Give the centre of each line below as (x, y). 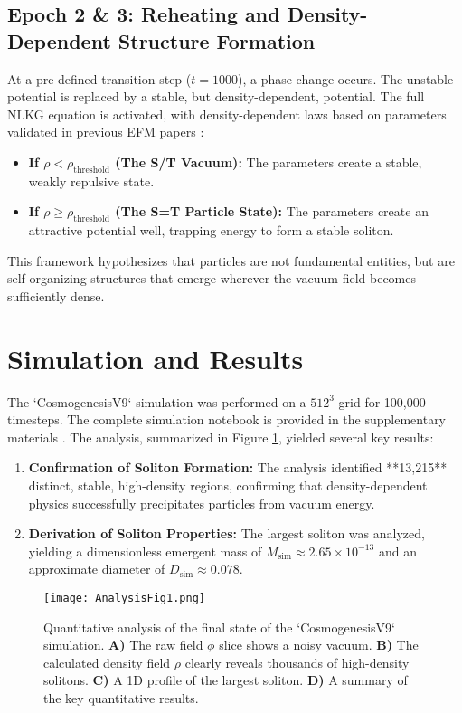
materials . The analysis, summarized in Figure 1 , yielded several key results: (221, 437)
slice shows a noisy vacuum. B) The (319, 645)
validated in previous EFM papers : (106, 132)
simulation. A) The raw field (123, 645)
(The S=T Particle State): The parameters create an (272, 211)
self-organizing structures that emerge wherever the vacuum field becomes (212, 278)
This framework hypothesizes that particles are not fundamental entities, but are (231, 260)
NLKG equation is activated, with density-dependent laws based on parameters (227, 114)
